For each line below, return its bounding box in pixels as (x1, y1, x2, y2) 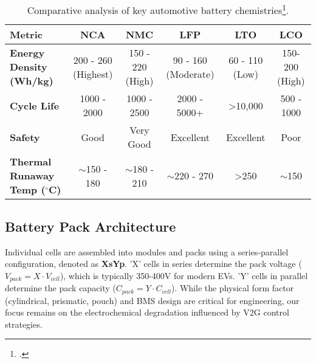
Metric (10, 27, 43, 42)
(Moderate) (166, 66, 215, 81)
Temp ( (10, 182, 46, 197)
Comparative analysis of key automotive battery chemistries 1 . (27, 1, 289, 18)
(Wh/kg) (10, 74, 53, 88)
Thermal (10, 154, 52, 169)
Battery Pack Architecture (5, 216, 176, 235)
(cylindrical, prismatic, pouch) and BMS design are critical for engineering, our (5, 294, 300, 306)
